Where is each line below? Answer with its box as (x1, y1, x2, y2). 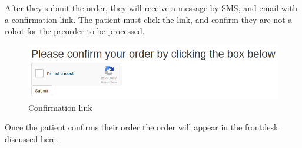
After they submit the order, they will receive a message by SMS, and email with (5, 2, 297, 14)
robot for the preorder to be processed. (5, 25, 145, 37)
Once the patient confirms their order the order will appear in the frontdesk (5, 121, 278, 133)
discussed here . (5, 133, 58, 145)
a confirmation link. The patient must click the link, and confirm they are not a (5, 13, 293, 25)
